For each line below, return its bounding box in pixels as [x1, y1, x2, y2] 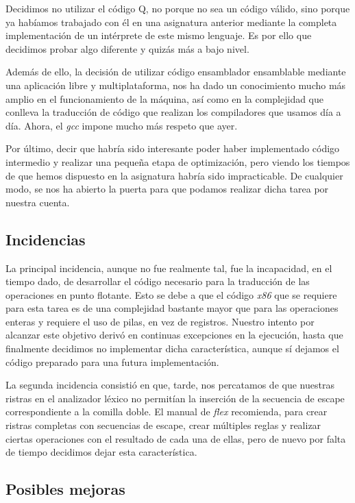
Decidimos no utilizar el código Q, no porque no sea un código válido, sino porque [5, 1, 350, 15]
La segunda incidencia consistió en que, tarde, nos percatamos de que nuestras [5, 378, 334, 392]
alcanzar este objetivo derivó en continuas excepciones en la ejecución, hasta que [5, 328, 343, 342]
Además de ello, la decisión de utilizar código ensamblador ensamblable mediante [5, 64, 346, 79]
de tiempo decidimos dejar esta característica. [5, 445, 197, 459]
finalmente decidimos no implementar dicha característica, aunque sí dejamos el [5, 341, 339, 356]
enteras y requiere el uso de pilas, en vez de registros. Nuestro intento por [5, 314, 315, 328]
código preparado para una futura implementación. [5, 354, 219, 369]
